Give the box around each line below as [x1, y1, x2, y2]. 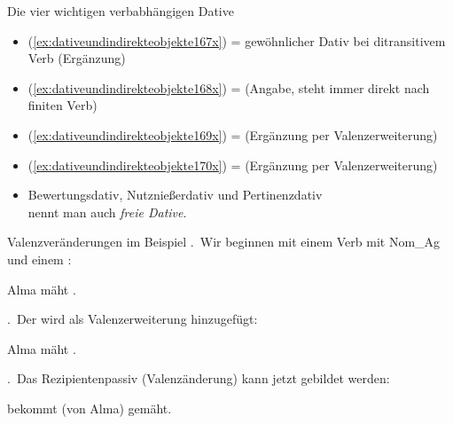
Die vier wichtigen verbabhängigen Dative [7, 2, 234, 20]
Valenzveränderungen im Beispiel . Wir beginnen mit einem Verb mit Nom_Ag [7, 232, 441, 251]
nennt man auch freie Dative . [27, 202, 187, 221]
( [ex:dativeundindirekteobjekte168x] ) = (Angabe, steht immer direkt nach [27, 78, 430, 97]
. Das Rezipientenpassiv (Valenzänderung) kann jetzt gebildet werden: [7, 369, 390, 388]
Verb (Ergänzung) [27, 49, 126, 67]
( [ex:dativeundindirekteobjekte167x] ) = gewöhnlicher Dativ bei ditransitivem [27, 31, 446, 50]
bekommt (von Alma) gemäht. [7, 398, 172, 417]
